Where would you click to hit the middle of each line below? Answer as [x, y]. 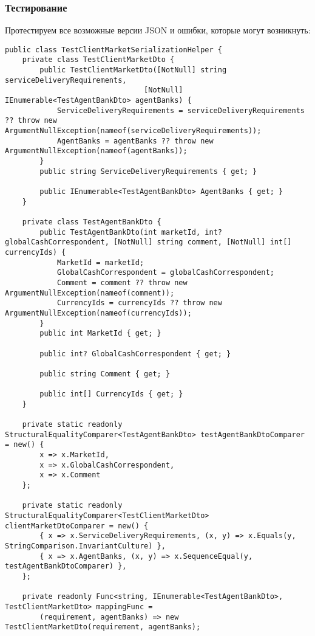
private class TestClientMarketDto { [98, 60]
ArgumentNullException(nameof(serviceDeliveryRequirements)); [133, 131]
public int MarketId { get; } [100, 334]
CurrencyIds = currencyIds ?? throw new [139, 303]
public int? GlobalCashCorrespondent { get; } [135, 354]
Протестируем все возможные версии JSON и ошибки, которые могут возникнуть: [158, 30]
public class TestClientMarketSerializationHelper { [113, 50]
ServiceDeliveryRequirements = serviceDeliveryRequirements [181, 110]
